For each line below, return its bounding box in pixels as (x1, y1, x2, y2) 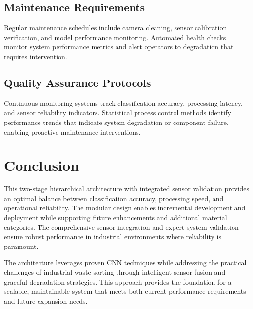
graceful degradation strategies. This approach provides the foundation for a (4, 276, 232, 287)
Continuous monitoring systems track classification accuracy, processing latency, (4, 98, 243, 108)
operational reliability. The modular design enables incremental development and (4, 203, 246, 213)
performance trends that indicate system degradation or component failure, (4, 117, 229, 127)
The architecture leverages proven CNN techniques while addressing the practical (4, 257, 247, 268)
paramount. (4, 241, 39, 251)
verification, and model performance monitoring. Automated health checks (4, 32, 226, 42)
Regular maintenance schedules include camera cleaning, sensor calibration (4, 22, 227, 33)
